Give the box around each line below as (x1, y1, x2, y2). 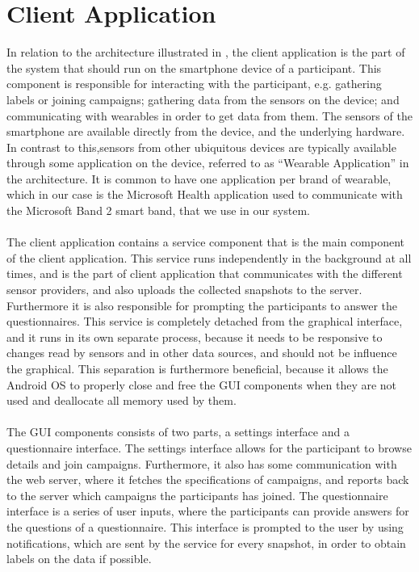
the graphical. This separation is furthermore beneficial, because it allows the (6, 360, 388, 376)
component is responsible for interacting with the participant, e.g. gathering (6, 75, 382, 92)
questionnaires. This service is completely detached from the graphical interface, (6, 313, 403, 330)
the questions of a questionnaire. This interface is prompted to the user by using (6, 518, 404, 535)
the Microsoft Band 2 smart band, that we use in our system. (6, 202, 310, 219)
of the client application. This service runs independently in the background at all (6, 249, 412, 266)
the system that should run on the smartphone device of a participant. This (6, 59, 382, 76)
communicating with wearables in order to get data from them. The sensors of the (6, 107, 413, 124)
